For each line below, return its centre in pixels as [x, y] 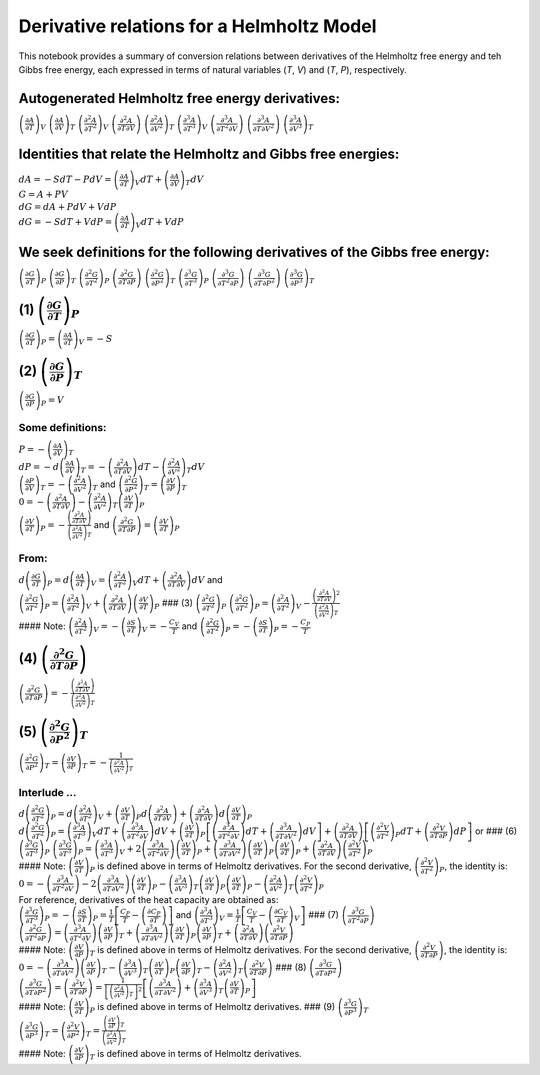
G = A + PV [43, 194]
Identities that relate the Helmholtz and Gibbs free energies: [209, 154]
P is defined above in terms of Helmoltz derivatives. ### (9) [212, 1008]
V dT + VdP [159, 223]
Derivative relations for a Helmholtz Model [197, 26]
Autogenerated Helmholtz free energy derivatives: [179, 98]
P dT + [409, 832]
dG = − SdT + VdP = [65, 221]
